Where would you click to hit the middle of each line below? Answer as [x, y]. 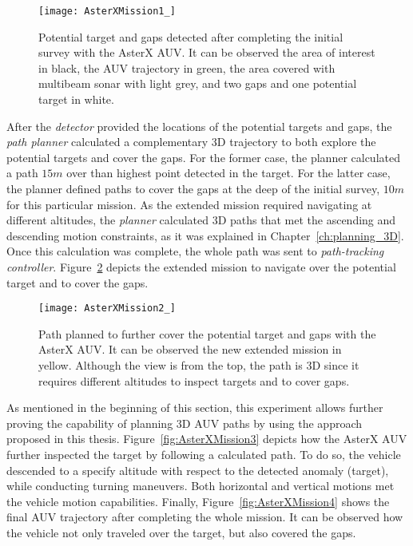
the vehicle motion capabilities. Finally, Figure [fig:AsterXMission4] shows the [198, 501]
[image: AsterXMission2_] [107, 309]
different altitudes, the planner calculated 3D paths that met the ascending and [201, 220]
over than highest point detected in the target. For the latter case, [228, 173]
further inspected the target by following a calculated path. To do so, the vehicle [204, 454]
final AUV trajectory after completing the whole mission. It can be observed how [205, 517]
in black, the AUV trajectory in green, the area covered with [187, 67]
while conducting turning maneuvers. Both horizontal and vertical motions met [201, 486]
